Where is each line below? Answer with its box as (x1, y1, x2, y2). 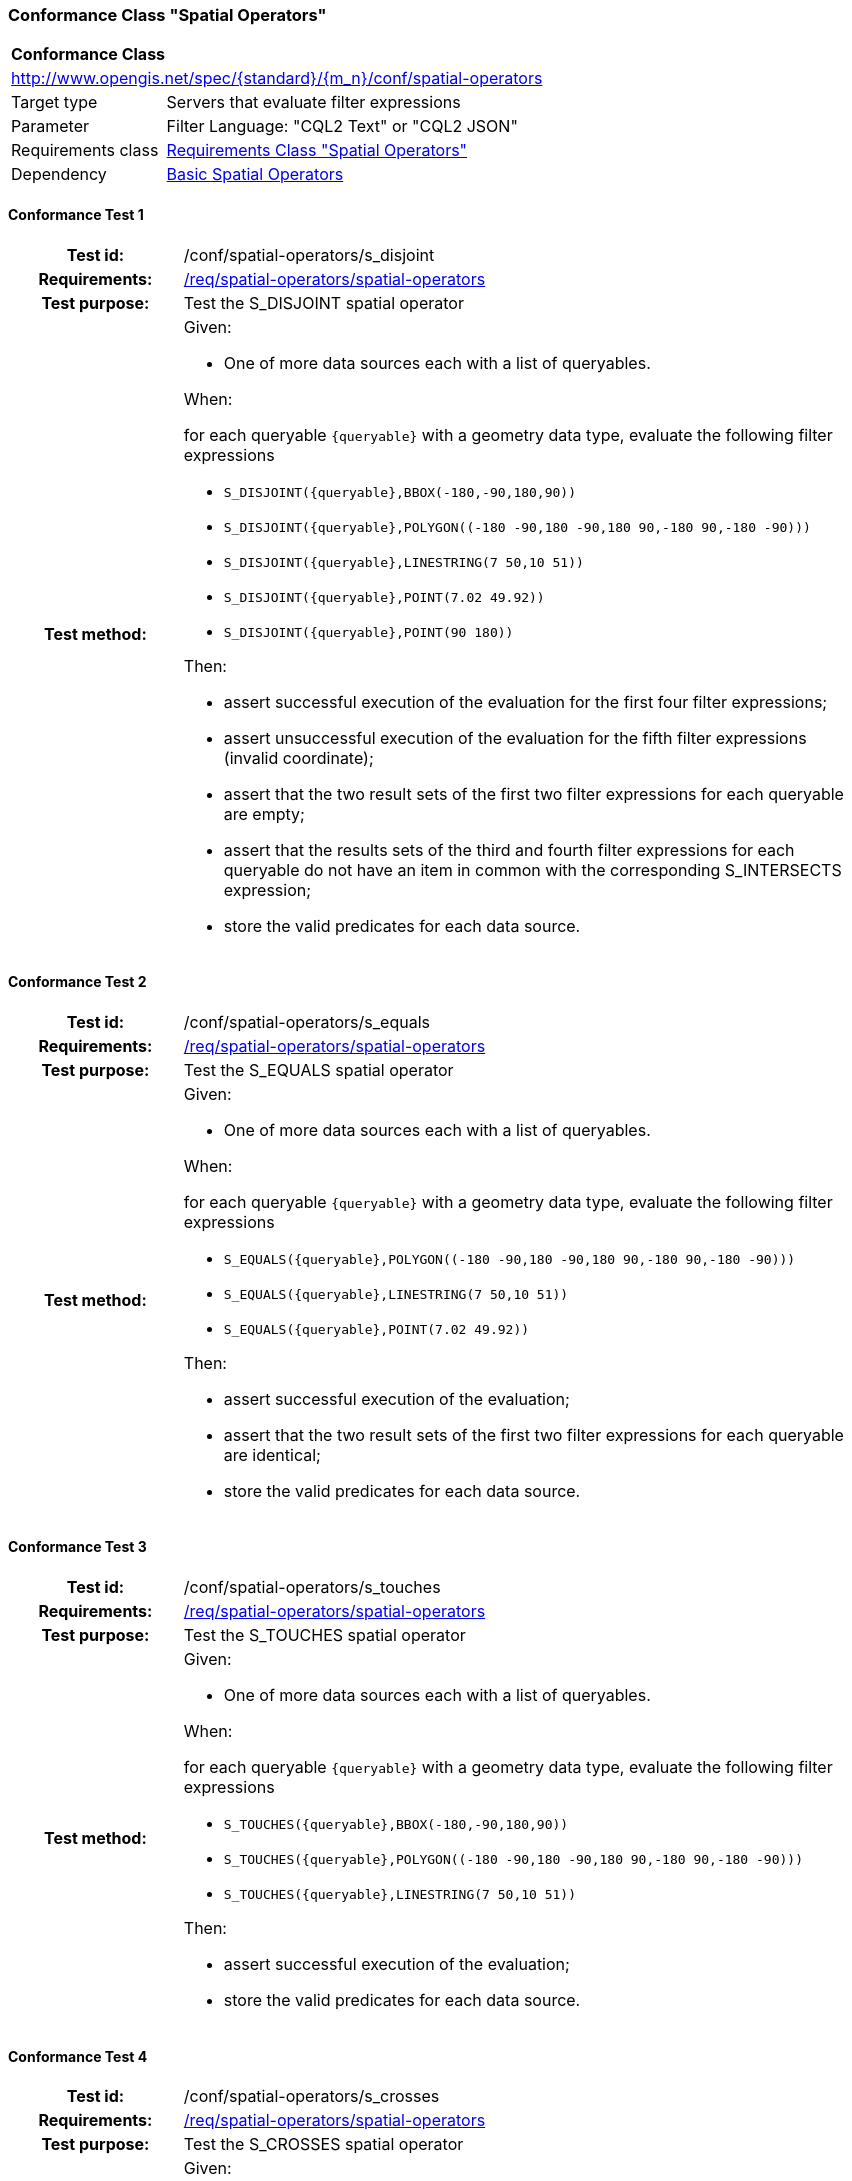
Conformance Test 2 (8, 973, 147, 991)
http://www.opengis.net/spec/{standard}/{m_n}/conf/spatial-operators (11, 68, 543, 89)
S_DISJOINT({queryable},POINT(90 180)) (223, 624, 514, 640)
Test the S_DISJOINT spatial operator (183, 292, 464, 313)
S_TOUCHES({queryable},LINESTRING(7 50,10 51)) (223, 1887, 576, 1903)
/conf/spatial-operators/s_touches (183, 1577, 441, 1598)
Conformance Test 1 (8, 205, 144, 223)
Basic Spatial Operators (166, 164, 344, 185)
